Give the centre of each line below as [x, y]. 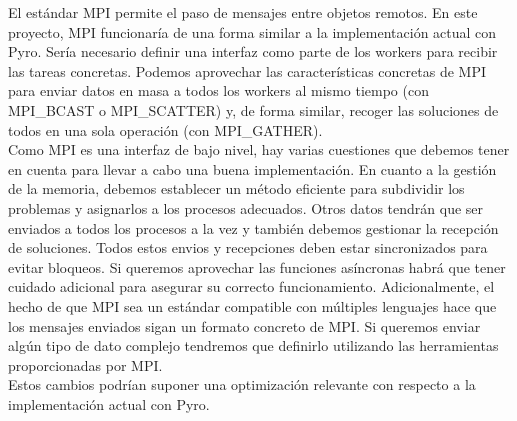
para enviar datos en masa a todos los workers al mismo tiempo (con [218, 90]
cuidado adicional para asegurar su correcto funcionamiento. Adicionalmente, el [251, 286]
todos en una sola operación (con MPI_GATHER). [165, 129]
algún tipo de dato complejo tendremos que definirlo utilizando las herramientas [253, 345]
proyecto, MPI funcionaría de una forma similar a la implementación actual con [252, 31]
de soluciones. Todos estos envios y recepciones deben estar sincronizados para [248, 247]
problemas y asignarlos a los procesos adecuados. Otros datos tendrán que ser [246, 207]
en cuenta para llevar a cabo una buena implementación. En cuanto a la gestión [252, 168]
